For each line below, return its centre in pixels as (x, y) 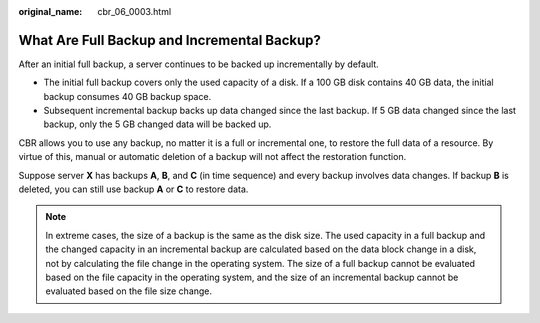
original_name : (50, 11)
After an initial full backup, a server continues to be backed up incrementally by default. (198, 64)
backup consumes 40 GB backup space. (127, 96)
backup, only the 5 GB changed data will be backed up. (157, 124)
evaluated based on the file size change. (129, 291)
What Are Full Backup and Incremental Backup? (170, 40)
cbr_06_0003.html (134, 11)
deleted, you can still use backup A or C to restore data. (133, 189)
